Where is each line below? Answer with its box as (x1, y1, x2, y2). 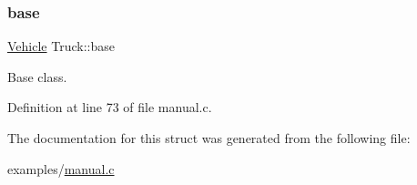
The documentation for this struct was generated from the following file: (7, 128, 411, 147)
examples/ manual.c (7, 159, 115, 178)
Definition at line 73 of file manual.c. (7, 98, 212, 117)
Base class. (7, 67, 67, 86)
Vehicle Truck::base (7, 36, 115, 56)
